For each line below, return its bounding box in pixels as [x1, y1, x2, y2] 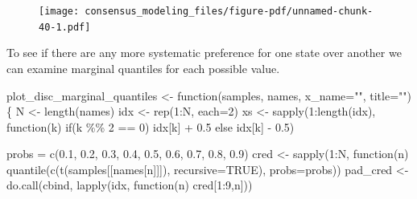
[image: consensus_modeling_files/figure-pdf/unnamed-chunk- [39, 6, 374, 17]
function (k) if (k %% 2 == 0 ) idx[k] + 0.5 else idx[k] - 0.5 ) [6, 118, 295, 135]
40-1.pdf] [39, 21, 91, 33]
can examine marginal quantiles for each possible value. [6, 59, 280, 76]
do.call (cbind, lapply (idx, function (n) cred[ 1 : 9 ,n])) [6, 177, 253, 193]
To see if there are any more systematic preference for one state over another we [6, 44, 402, 61]
